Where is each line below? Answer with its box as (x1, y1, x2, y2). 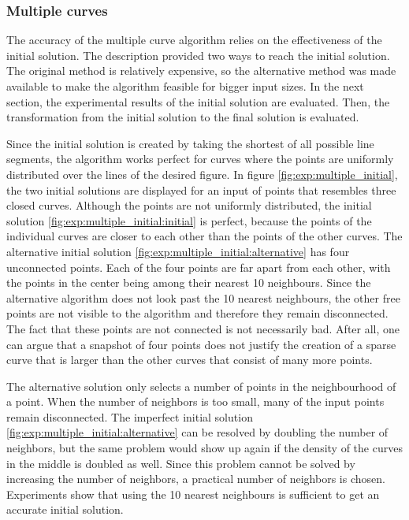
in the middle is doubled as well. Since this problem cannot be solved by (6, 455, 355, 471)
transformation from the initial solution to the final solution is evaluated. (6, 109, 359, 125)
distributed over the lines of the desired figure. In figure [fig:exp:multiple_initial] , (6, 165, 398, 182)
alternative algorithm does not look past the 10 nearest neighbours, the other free (6, 289, 400, 306)
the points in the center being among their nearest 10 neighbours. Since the (6, 274, 371, 291)
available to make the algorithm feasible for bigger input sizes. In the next (6, 78, 364, 94)
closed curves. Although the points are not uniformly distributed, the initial (6, 197, 372, 214)
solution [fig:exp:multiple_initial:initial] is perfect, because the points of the (6, 212, 372, 228)
